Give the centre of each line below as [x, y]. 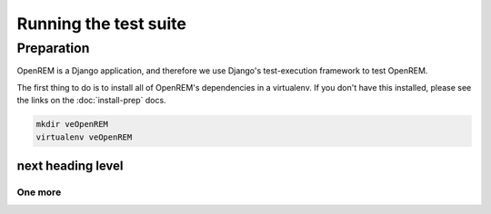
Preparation [53, 48]
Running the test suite [101, 24]
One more [39, 192]
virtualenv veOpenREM [84, 137]
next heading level [70, 165]
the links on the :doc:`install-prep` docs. [92, 101]
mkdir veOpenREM [72, 124]
